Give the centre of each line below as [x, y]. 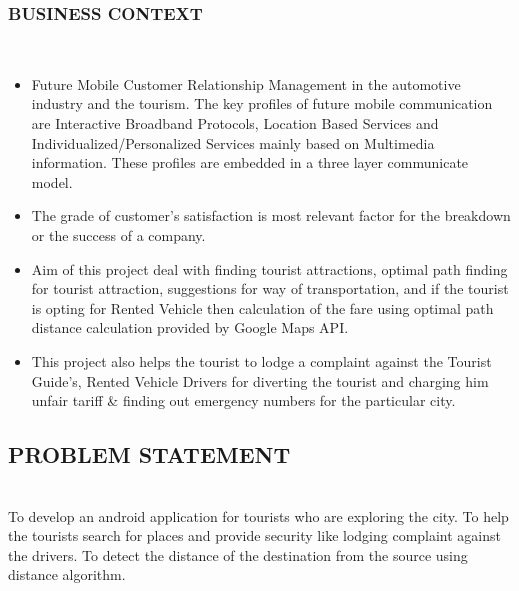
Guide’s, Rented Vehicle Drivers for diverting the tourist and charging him [260, 380]
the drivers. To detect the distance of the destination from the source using [238, 554]
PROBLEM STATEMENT [149, 454]
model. [52, 181]
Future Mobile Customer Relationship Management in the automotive [246, 83]
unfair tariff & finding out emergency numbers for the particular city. [243, 400]
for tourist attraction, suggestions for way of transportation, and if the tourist [270, 288]
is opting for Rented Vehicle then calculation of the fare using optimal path [262, 307]
